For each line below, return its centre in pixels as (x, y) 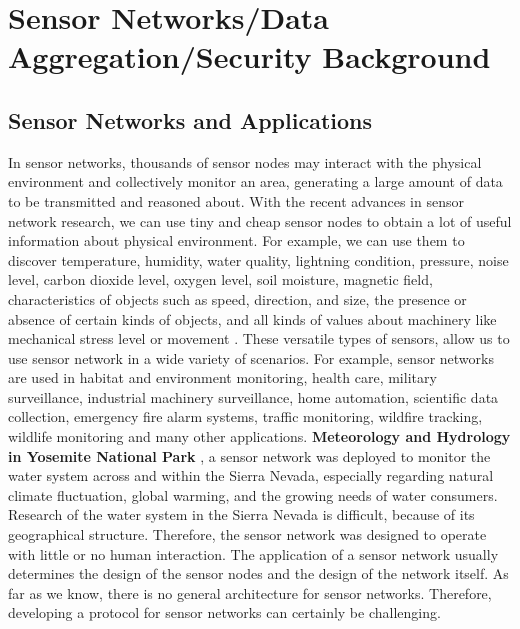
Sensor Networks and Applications (190, 119)
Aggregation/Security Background (249, 56)
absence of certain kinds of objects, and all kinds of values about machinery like (252, 318)
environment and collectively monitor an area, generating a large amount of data (255, 181)
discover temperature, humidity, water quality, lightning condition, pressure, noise (258, 259)
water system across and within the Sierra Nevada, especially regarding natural (251, 475)
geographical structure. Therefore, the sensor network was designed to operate (247, 534)
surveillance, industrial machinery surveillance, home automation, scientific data (253, 396)
